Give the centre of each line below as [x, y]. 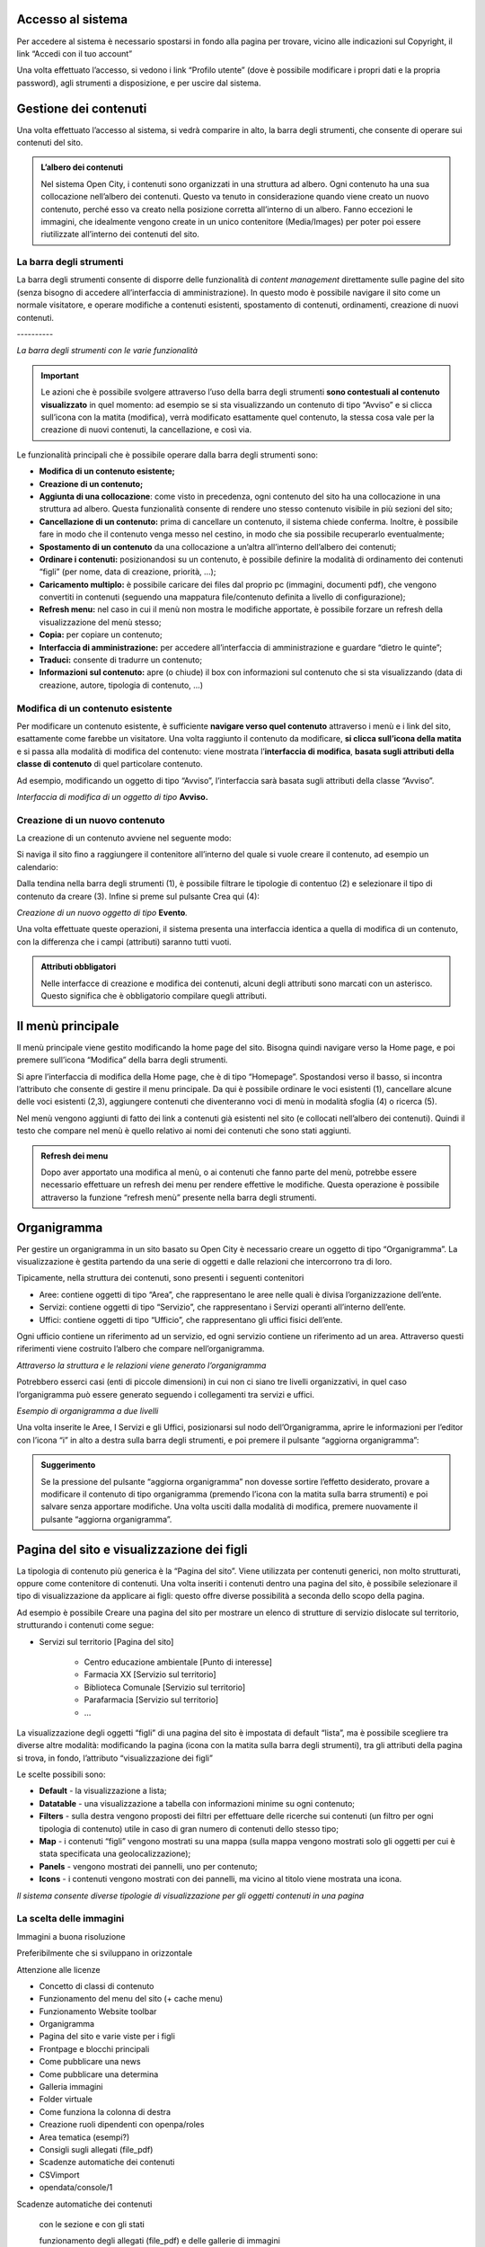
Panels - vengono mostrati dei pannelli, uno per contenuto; [148, 1866]
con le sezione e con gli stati [92, 2224]
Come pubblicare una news [90, 2062]
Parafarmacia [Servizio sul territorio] [151, 1700]
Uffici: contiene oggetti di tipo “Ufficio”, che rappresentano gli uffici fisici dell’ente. [191, 1319]
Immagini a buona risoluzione [71, 1936]
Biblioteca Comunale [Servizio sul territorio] [165, 1687]
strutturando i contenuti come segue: [85, 1625]
